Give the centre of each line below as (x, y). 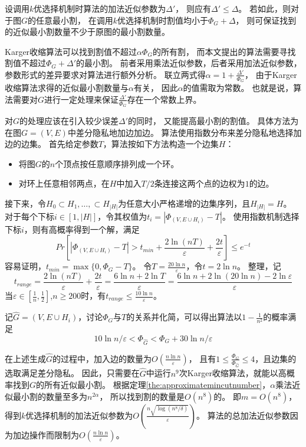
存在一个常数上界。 (164, 99)
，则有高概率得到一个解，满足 (82, 229)
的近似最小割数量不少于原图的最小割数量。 (87, 32)
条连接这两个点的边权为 (200, 183)
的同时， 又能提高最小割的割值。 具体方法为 (213, 121)
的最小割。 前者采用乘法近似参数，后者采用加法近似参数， (189, 63)
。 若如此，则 (265, 8)
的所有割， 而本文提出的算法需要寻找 (224, 51)
